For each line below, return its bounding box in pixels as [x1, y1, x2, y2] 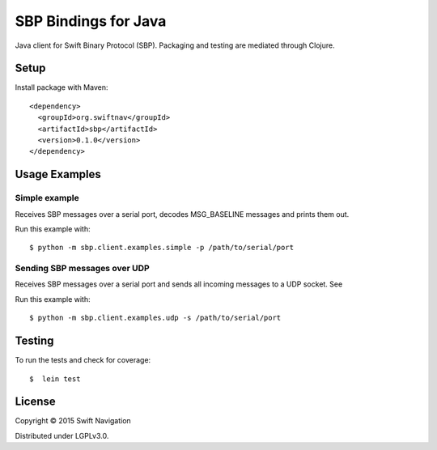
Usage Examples [15, 168, 101, 181]
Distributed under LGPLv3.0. [15, 431, 109, 440]
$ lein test [29, 374, 81, 384]
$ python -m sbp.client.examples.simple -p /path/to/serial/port [29, 243, 295, 253]
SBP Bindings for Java [15, 12, 167, 30]
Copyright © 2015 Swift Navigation [15, 416, 131, 426]
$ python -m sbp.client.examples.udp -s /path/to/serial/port [29, 313, 282, 323]
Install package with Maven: [15, 83, 108, 92]
